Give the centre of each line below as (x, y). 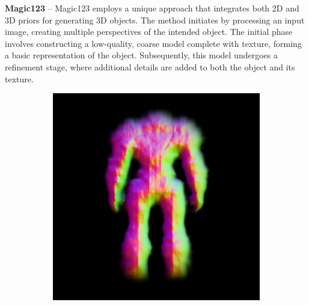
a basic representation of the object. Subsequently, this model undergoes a (141, 55)
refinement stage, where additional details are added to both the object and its (150, 66)
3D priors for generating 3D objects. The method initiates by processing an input (155, 20)
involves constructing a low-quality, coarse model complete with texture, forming (153, 43)
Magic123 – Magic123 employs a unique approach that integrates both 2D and (152, 8)
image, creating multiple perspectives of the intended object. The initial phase (149, 32)
